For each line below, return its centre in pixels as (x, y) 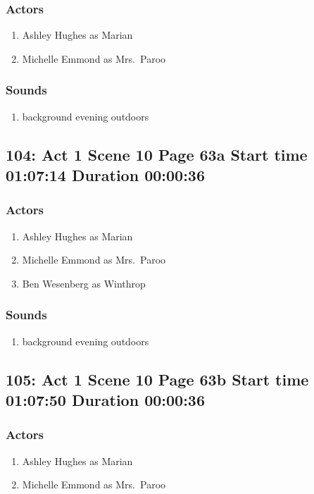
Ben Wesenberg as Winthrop (84, 283)
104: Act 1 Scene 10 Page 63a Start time (157, 154)
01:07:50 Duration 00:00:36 (105, 399)
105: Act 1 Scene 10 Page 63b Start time (157, 379)
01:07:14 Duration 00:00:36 (105, 175)
